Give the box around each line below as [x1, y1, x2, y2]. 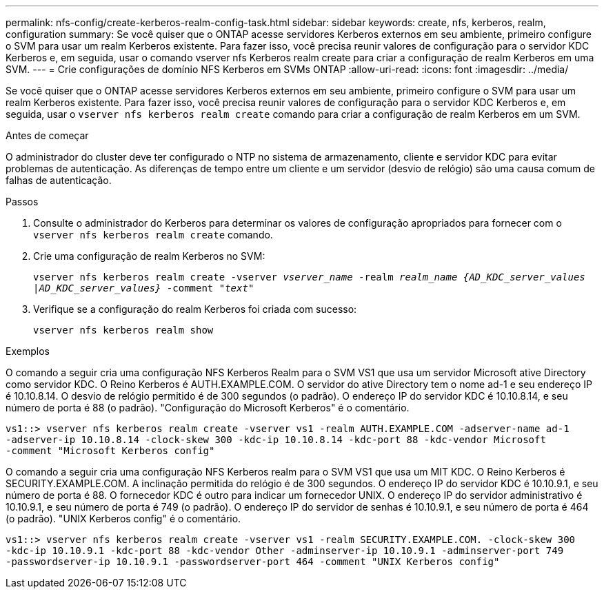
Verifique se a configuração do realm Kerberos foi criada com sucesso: [33, 303, 357, 315]
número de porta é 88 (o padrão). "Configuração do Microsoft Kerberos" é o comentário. [6, 402, 410, 413]
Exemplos [6, 345, 50, 357]
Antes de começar [6, 130, 89, 141]
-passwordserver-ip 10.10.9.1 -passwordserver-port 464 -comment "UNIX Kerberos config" [6, 556, 500, 567]
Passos [6, 196, 39, 207]
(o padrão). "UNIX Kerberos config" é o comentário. [6, 513, 241, 524]
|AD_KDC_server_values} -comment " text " [33, 283, 254, 294]
